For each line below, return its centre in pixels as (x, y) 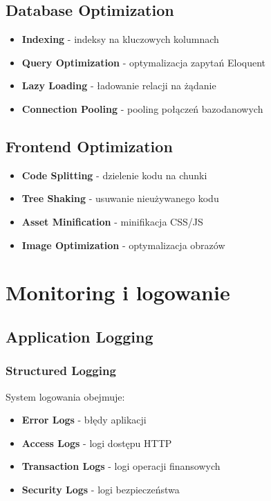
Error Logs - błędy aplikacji (84, 420)
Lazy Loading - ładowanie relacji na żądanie (119, 85)
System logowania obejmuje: (65, 396)
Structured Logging (61, 371)
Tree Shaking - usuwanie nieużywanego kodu (120, 198)
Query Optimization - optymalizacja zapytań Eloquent (144, 62)
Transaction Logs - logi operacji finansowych (121, 466)
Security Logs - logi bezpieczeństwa (101, 489)
